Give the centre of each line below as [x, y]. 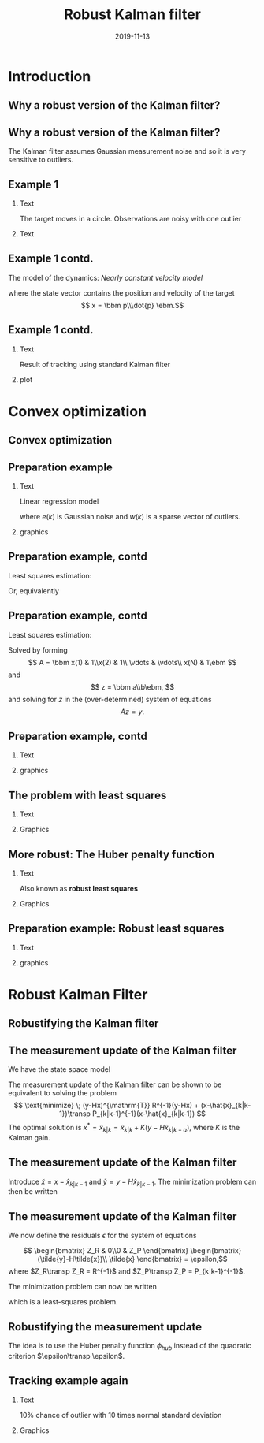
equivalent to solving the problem [62, 1093]
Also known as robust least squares [79, 889]
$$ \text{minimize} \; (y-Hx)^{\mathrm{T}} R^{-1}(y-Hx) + [106, 1106]
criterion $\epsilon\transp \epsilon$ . [66, 1356]
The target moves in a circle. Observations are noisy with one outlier [130, 218]
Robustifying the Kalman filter [84, 1023]
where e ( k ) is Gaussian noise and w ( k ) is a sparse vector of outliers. [130, 516]
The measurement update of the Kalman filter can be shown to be [115, 1084]
